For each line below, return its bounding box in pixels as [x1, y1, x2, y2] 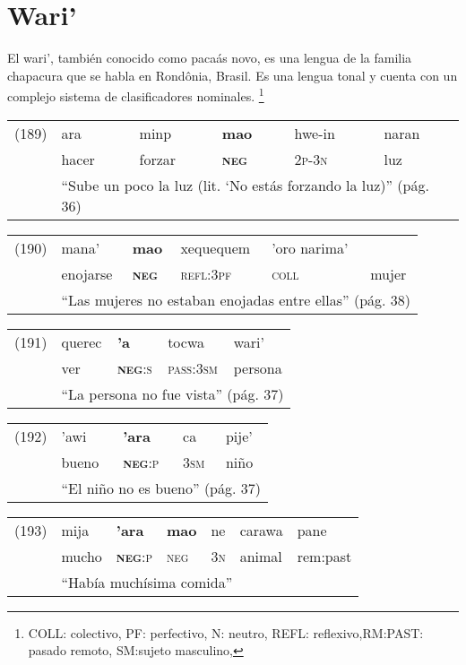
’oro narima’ [272, 237, 349, 258]
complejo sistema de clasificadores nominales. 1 [7, 84, 264, 105]
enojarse [61, 263, 113, 284]
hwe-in [294, 122, 335, 143]
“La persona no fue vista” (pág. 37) [61, 383, 284, 404]
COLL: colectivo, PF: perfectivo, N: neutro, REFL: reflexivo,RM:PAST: [28, 623, 424, 642]
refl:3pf [180, 263, 232, 284]
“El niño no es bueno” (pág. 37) [61, 477, 261, 498]
